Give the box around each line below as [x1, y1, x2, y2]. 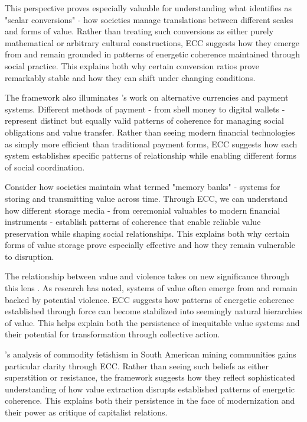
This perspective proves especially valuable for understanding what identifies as [5, 2, 292, 14]
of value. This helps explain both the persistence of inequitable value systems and [5, 316, 300, 328]
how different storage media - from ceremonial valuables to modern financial [5, 204, 280, 216]
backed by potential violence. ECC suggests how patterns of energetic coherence [5, 293, 294, 305]
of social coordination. [5, 160, 85, 173]
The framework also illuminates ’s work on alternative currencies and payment [5, 91, 289, 104]
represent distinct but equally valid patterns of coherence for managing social [5, 114, 285, 127]
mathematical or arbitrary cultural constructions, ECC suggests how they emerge [5, 36, 299, 49]
